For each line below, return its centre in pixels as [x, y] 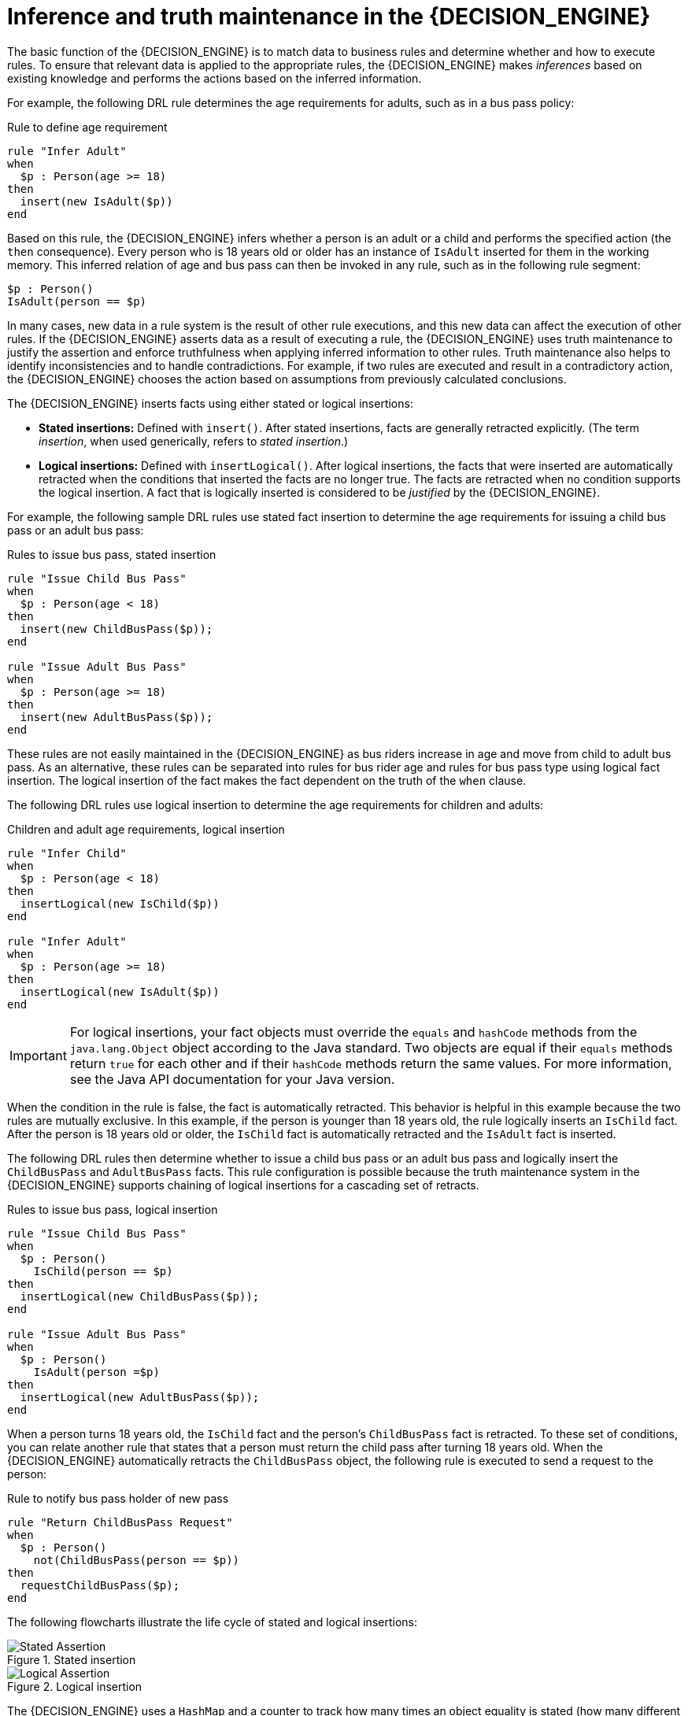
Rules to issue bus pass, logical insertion [113, 1209]
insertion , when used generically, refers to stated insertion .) [194, 441]
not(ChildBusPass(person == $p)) [137, 1560]
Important [38, 1055]
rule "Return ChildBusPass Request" [120, 1522]
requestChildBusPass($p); [100, 1585]
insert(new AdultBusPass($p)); [117, 717]
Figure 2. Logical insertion [75, 1686]
